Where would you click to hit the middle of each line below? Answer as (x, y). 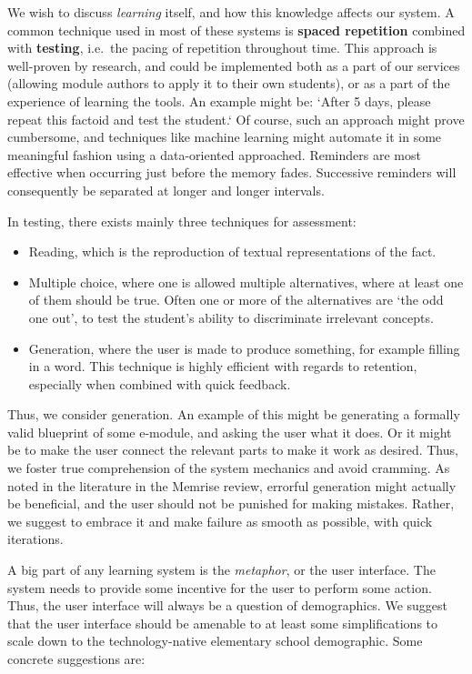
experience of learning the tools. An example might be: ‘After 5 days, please (219, 101)
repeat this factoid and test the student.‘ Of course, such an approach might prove (236, 119)
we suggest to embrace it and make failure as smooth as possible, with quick (220, 521)
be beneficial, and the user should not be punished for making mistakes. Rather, (231, 503)
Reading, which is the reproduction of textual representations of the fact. (232, 251)
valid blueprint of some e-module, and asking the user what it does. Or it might (230, 432)
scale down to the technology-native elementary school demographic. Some (215, 641)
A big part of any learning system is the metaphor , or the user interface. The (221, 570)
